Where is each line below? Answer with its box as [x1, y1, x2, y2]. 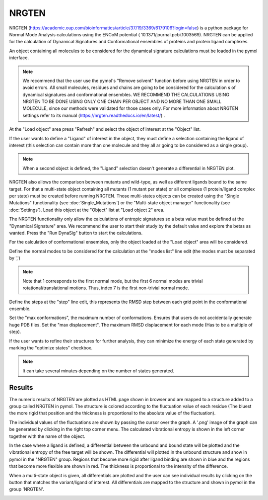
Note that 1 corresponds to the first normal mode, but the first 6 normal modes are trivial [22, 278, 203, 284]
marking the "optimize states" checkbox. [9, 345, 93, 350]
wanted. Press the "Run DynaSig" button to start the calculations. [9, 230, 143, 236]
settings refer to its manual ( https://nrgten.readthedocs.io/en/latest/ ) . [22, 112, 165, 118]
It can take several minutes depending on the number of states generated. [22, 368, 174, 374]
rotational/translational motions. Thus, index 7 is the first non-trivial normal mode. [22, 285, 190, 291]
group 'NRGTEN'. [9, 486, 44, 492]
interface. [9, 55, 29, 61]
